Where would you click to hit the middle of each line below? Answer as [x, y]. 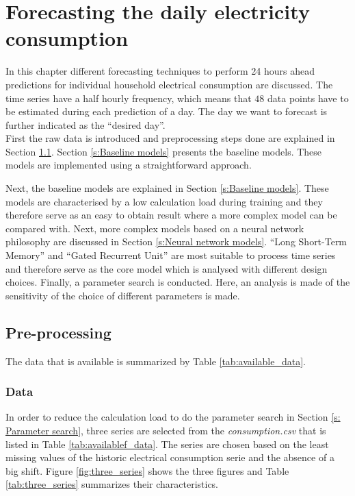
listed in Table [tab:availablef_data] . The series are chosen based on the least [167, 444]
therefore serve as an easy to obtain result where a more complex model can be [171, 215]
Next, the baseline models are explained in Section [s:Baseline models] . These [167, 188]
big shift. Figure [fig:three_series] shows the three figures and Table [147, 470]
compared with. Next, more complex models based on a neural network [155, 228]
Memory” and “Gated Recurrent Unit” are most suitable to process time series [171, 255]
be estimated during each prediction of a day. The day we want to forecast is [167, 111]
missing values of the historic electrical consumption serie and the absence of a [170, 457]
